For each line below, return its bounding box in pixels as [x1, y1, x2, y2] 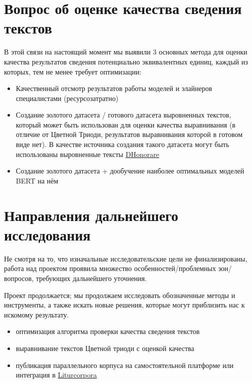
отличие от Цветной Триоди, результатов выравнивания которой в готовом [16, 129, 243, 139]
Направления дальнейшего [4, 204, 178, 225]
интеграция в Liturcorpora [16, 369, 97, 380]
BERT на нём [16, 175, 59, 185]
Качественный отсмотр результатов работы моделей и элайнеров [16, 83, 212, 93]
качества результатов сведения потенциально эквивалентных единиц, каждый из [4, 56, 248, 66]
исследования [4, 224, 91, 244]
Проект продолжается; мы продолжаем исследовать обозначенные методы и [4, 289, 235, 300]
